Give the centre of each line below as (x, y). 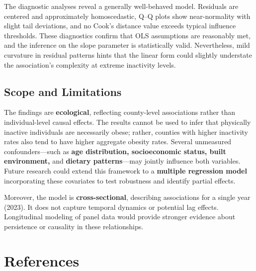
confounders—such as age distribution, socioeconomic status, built (115, 151)
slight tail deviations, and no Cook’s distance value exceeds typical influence (120, 26)
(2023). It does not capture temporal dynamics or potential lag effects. (111, 207)
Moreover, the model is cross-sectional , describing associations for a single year (127, 197)
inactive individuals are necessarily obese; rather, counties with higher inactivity (126, 132)
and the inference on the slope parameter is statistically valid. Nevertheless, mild (127, 45)
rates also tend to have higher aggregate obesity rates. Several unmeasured (118, 141)
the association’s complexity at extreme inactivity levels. (90, 64)
